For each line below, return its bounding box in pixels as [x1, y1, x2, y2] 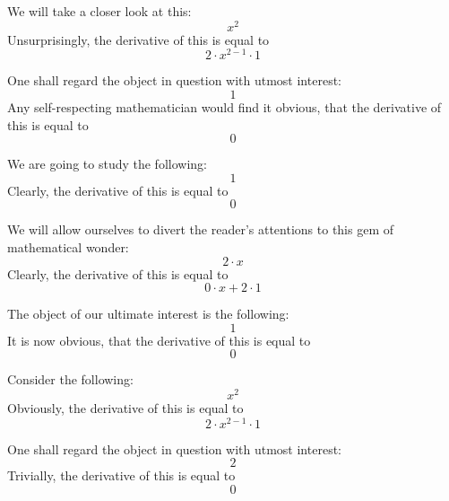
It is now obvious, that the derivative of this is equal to [7, 330, 311, 349]
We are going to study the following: [7, 154, 207, 173]
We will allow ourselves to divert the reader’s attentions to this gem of [7, 220, 394, 239]
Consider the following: [7, 370, 134, 389]
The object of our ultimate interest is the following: [7, 304, 289, 323]
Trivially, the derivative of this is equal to [7, 466, 236, 485]
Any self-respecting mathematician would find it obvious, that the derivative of [7, 97, 442, 116]
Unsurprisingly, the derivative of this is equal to [7, 30, 270, 48]
